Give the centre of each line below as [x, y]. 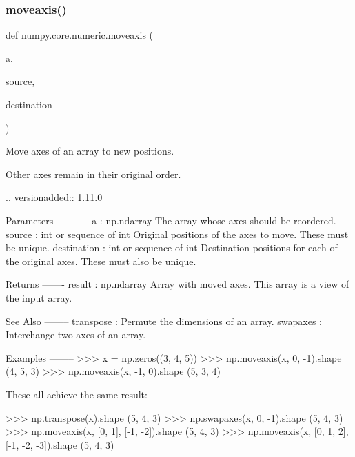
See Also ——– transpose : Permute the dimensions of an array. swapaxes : [164, 321]
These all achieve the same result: [77, 394]
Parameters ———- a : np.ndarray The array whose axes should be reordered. [171, 220]
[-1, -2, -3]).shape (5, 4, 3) [60, 444]
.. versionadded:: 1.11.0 [54, 197]
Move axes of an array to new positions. [90, 151]
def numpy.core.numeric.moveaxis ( [80, 35]
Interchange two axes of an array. [76, 334]
